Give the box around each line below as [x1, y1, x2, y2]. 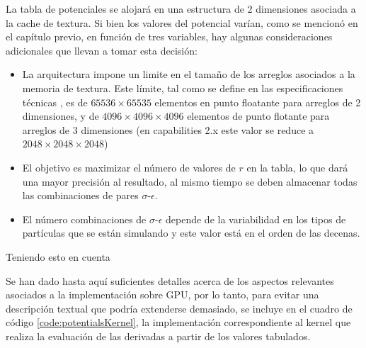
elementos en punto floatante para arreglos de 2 [154, 94, 361, 109]
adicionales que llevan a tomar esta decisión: [6, 43, 198, 57]
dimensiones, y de [22, 108, 99, 123]
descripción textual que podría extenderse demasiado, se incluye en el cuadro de [6, 301, 353, 315]
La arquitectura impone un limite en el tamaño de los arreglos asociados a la [22, 67, 355, 82]
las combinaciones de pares [22, 188, 139, 203]
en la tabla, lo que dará [246, 159, 348, 174]
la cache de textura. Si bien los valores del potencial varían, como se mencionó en [6, 15, 358, 30]
